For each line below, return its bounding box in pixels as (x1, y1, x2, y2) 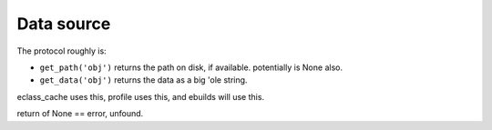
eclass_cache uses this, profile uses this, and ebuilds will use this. (16, 91, 264, 102)
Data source (16, 14, 111, 34)
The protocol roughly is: (16, 45, 107, 56)
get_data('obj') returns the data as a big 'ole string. (39, 75, 248, 85)
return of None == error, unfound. (16, 108, 144, 119)
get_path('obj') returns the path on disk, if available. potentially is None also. (39, 62, 343, 73)
